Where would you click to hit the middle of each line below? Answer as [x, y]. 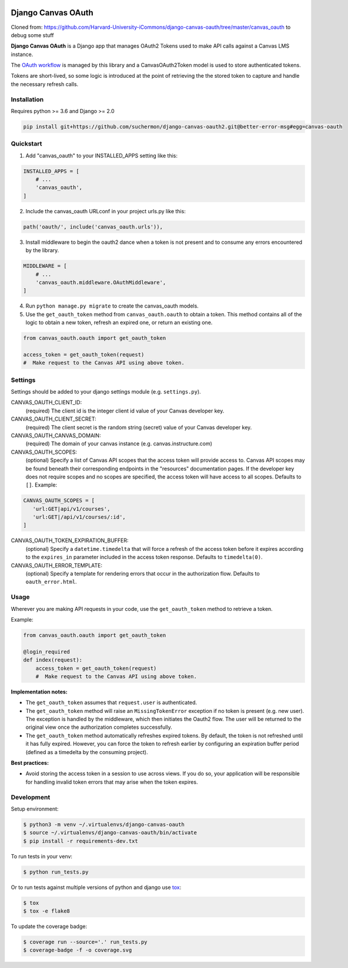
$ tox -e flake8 [47, 911]
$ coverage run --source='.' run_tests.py [85, 942]
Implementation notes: [39, 692]
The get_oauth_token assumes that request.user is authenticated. [111, 703]
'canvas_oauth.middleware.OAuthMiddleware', [101, 282]
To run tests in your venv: [42, 856]
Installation [27, 99]
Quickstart [26, 144]
